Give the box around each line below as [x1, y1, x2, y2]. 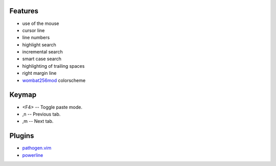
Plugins [9, 131, 34, 140]
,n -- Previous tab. [22, 111, 61, 117]
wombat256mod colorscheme [22, 77, 86, 84]
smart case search [22, 56, 61, 62]
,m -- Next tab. [22, 118, 54, 124]
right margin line [22, 70, 57, 76]
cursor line [22, 27, 45, 33]
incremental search [22, 49, 63, 55]
